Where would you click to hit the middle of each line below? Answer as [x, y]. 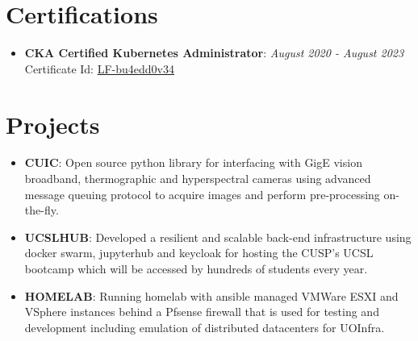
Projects [53, 124]
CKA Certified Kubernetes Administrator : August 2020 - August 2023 [214, 53]
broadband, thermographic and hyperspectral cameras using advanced [198, 179]
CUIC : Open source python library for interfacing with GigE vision [193, 162]
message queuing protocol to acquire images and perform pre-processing [202, 194]
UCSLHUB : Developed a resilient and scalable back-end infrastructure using [218, 237]
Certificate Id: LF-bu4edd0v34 [99, 68]
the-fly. [42, 210]
